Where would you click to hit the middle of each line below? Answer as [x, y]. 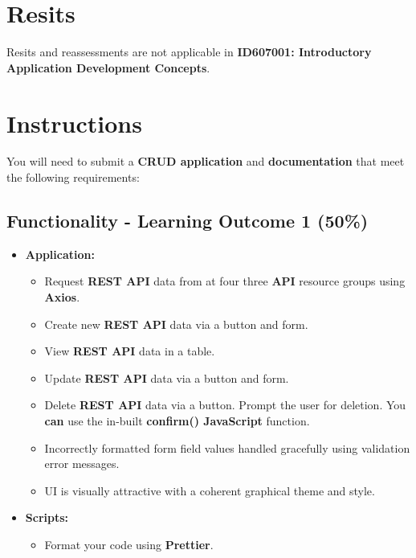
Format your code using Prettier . [129, 544]
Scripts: [47, 517]
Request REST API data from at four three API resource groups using [225, 281]
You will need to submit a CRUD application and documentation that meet [206, 161]
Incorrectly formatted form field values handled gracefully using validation [227, 447]
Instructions [74, 123]
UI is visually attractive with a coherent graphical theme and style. [210, 490]
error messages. [82, 464]
